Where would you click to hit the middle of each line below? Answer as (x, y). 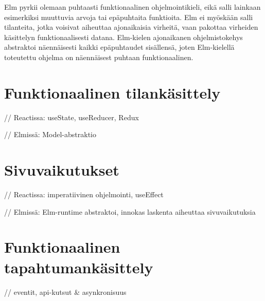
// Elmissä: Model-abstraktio (50, 134)
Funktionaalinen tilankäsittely (112, 92)
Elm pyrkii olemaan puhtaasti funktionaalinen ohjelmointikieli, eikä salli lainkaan (132, 7)
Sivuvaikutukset (62, 170)
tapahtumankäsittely (79, 267)
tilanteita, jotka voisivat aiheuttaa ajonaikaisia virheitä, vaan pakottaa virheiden (131, 27)
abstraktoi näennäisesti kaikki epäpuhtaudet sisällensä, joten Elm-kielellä (119, 47)
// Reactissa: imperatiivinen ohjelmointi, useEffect (84, 194)
